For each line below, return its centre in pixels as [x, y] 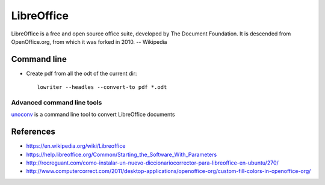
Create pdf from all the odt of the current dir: [82, 73]
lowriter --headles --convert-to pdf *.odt [102, 87]
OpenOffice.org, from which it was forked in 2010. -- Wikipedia [89, 41]
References [33, 132]
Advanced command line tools [57, 102]
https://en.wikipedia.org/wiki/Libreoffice [76, 146]
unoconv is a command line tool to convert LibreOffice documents [93, 115]
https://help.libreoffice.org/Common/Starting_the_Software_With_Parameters [122, 154]
